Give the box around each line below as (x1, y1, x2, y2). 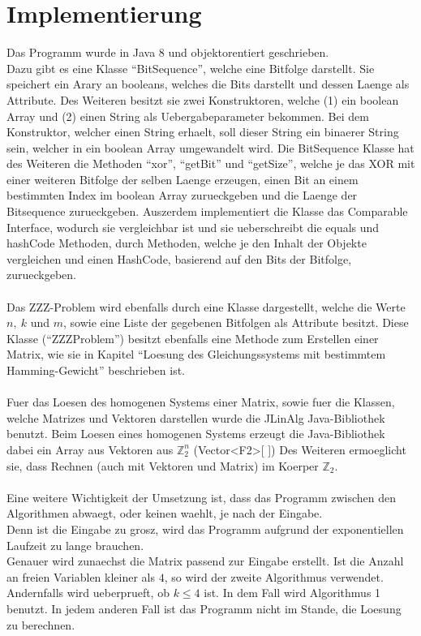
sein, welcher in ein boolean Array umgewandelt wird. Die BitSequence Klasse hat (6, 139, 415, 156)
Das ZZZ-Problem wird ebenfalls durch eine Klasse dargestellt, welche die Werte (6, 298, 406, 315)
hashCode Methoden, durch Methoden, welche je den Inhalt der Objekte (6, 234, 367, 251)
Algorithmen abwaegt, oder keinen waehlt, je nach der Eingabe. (6, 505, 323, 522)
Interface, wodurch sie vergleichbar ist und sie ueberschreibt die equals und (6, 218, 380, 235)
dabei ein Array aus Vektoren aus (6, 440, 174, 458)
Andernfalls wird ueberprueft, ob (6, 584, 170, 601)
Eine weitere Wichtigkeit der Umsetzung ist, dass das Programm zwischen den (6, 488, 397, 505)
